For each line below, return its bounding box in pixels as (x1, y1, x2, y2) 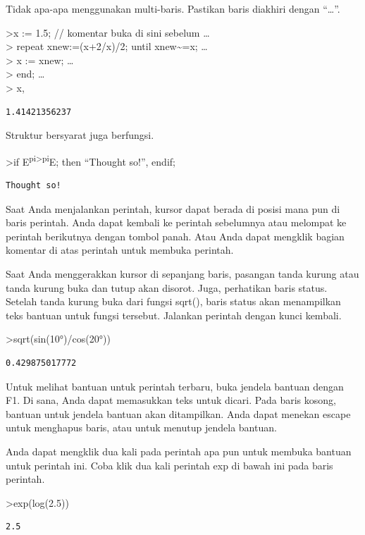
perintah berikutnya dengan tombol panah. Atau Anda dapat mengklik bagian (6, 228, 345, 243)
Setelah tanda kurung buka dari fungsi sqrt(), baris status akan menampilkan (6, 294, 341, 309)
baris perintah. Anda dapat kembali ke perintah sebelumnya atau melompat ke (6, 215, 347, 230)
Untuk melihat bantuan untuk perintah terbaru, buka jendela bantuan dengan (6, 379, 344, 393)
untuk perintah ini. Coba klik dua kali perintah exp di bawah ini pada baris (6, 457, 333, 472)
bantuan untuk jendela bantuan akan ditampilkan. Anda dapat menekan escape (6, 406, 351, 421)
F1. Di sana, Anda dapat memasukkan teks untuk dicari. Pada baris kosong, (6, 393, 336, 407)
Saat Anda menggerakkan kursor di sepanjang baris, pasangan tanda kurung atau (6, 266, 359, 281)
